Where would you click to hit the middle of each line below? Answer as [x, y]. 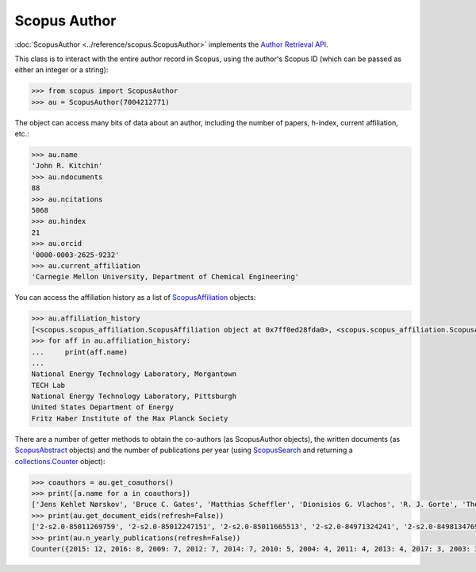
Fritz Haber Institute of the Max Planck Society [130, 418]
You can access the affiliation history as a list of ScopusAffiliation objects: [135, 298]
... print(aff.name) [80, 352]
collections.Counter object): [60, 461]
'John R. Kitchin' [67, 166]
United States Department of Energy [103, 407]
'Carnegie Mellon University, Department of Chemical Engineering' [165, 277]
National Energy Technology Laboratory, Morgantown [134, 374]
